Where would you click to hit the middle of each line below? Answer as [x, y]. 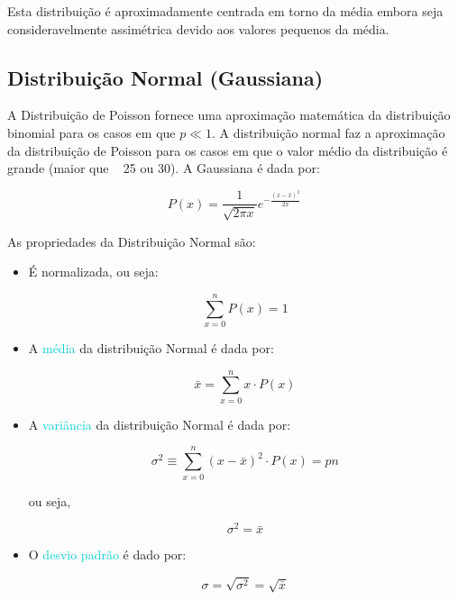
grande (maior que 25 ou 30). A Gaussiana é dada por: [164, 168]
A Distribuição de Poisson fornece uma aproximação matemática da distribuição [229, 115]
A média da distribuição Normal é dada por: [151, 348]
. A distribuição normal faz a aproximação [328, 132]
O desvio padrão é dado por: [107, 555]
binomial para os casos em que [92, 132]
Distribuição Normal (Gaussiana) [165, 77]
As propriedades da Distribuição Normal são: [132, 241]
